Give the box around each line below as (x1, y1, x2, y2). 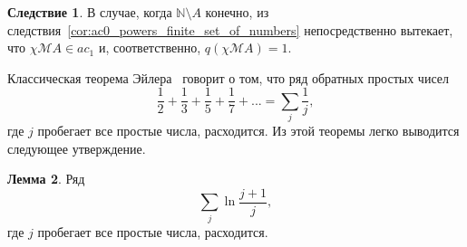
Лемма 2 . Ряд (7, 169, 85, 188)
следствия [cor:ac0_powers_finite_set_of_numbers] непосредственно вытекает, (7, 20, 453, 39)
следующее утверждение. (7, 138, 146, 157)
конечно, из (205, 3, 269, 21)
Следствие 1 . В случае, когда (7, 3, 172, 21)
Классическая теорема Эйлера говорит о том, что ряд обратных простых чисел (7, 68, 449, 87)
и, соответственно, (98, 38, 201, 57)
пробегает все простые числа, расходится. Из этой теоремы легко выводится (37, 121, 460, 140)
